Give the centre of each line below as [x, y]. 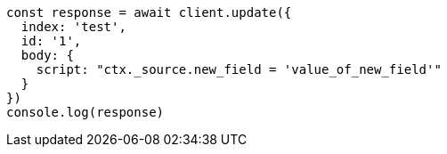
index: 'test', [73, 27]
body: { [47, 55]
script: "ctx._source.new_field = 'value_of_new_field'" [239, 69]
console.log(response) [85, 112]
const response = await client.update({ [149, 12]
